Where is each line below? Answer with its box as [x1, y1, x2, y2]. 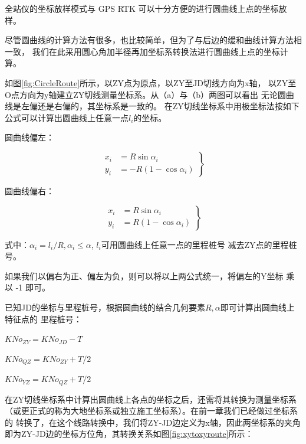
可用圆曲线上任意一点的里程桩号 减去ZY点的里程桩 [101, 238, 297, 250]
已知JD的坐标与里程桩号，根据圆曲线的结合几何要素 [5, 301, 205, 313]
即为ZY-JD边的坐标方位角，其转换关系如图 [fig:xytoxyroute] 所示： [5, 427, 254, 440]
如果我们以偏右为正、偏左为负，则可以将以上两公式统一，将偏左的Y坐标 [5, 269, 284, 282]
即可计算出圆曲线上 [220, 301, 295, 313]
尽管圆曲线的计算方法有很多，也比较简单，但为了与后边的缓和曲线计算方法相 [5, 34, 302, 46]
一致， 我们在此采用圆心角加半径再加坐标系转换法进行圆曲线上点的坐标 [5, 45, 280, 57]
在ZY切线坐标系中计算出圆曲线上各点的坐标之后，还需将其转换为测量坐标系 [5, 393, 297, 405]
